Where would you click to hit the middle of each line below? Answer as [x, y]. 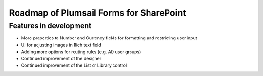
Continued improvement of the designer [61, 58]
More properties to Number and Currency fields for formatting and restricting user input [109, 38]
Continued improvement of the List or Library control [74, 65]
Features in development [50, 26]
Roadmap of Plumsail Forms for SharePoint [97, 13]
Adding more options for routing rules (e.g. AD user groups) [81, 52]
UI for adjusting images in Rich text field [61, 45]
